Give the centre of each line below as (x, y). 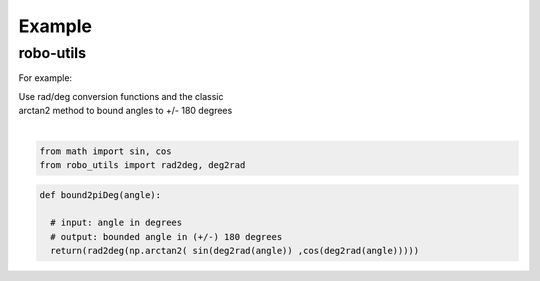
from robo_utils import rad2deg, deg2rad (142, 164)
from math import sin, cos (105, 151)
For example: (45, 78)
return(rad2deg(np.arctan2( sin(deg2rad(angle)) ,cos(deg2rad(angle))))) (235, 251)
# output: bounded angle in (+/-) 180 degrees (166, 236)
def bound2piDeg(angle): (100, 194)
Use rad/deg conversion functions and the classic (121, 96)
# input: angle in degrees (116, 223)
